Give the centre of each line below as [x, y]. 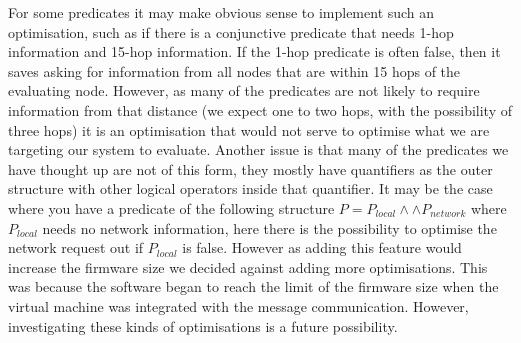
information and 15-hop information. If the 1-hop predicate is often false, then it [254, 51]
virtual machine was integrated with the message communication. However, [238, 305]
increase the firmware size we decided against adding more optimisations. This [248, 266]
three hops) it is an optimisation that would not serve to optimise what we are [249, 129]
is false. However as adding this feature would [322, 247]
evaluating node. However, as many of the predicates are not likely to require [244, 90]
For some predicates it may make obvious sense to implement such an [221, 12]
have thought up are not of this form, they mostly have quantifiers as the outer [250, 168]
